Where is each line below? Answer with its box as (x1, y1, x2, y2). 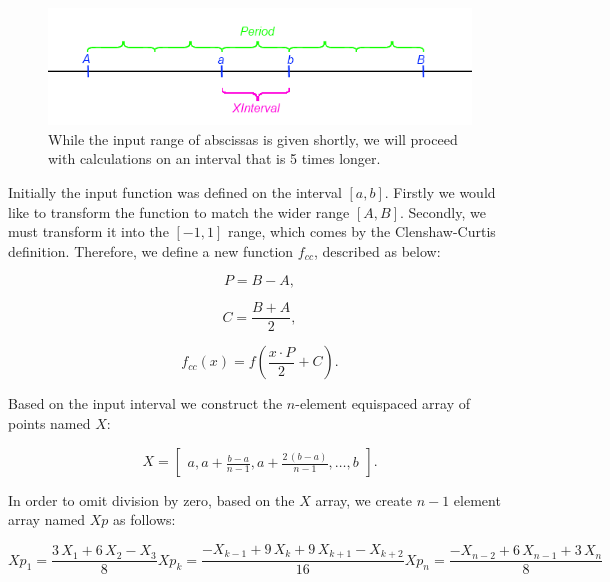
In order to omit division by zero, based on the (8, 489, 295, 510)
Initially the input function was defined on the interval (8, 181, 342, 202)
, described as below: (313, 240, 441, 261)
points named (8, 413, 91, 433)
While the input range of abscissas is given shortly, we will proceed (48, 128, 458, 149)
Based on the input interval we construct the (8, 393, 283, 414)
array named (8, 509, 86, 530)
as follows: (113, 509, 176, 530)
